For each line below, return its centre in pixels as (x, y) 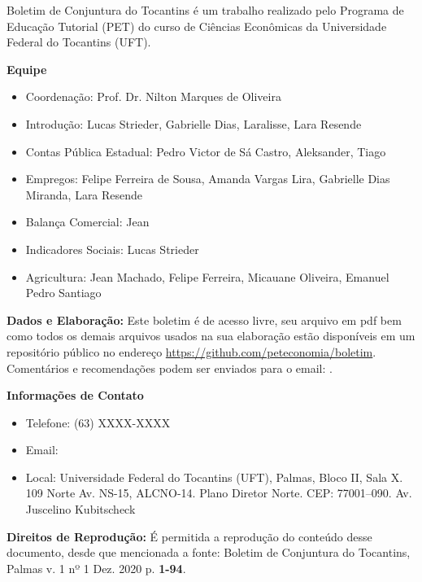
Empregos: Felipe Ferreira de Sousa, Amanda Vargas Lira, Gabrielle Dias (208, 179)
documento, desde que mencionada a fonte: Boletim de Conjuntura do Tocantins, (209, 552)
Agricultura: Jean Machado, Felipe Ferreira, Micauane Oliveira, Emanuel (207, 276)
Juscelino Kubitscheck (80, 509)
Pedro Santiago (63, 293)
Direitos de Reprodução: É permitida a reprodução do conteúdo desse (189, 536)
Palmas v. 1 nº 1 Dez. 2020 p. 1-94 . (96, 568)
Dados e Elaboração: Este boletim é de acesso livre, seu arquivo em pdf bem (204, 319)
